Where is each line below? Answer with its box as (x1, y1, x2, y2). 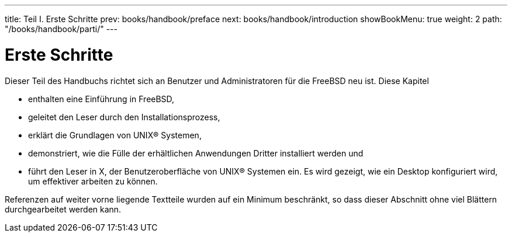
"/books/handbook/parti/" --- (5, 24, 117, 34)
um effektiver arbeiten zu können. (28, 176, 158, 186)
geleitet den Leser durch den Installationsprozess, (28, 111, 220, 122)
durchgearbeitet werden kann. (5, 204, 122, 214)
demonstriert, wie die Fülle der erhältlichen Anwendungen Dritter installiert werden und (28, 148, 364, 158)
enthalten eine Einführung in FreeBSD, (28, 93, 175, 104)
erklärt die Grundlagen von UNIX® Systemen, (28, 130, 202, 140)
